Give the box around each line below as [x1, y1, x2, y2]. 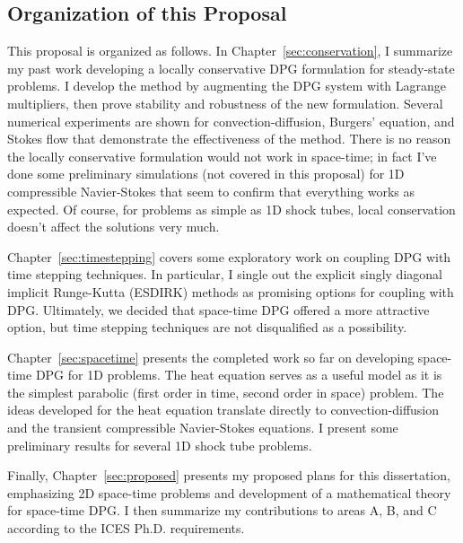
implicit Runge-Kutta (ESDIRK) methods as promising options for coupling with [7, 282, 454, 301]
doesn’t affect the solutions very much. [7, 217, 220, 236]
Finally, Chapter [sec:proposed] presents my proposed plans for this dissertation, [7, 466, 450, 485]
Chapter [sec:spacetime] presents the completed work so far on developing [7, 347, 415, 366]
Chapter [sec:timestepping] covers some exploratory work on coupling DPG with [7, 247, 451, 266]
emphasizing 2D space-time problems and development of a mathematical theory [7, 483, 451, 502]
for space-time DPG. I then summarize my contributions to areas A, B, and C [7, 501, 437, 520]
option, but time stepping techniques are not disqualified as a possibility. [7, 318, 407, 337]
